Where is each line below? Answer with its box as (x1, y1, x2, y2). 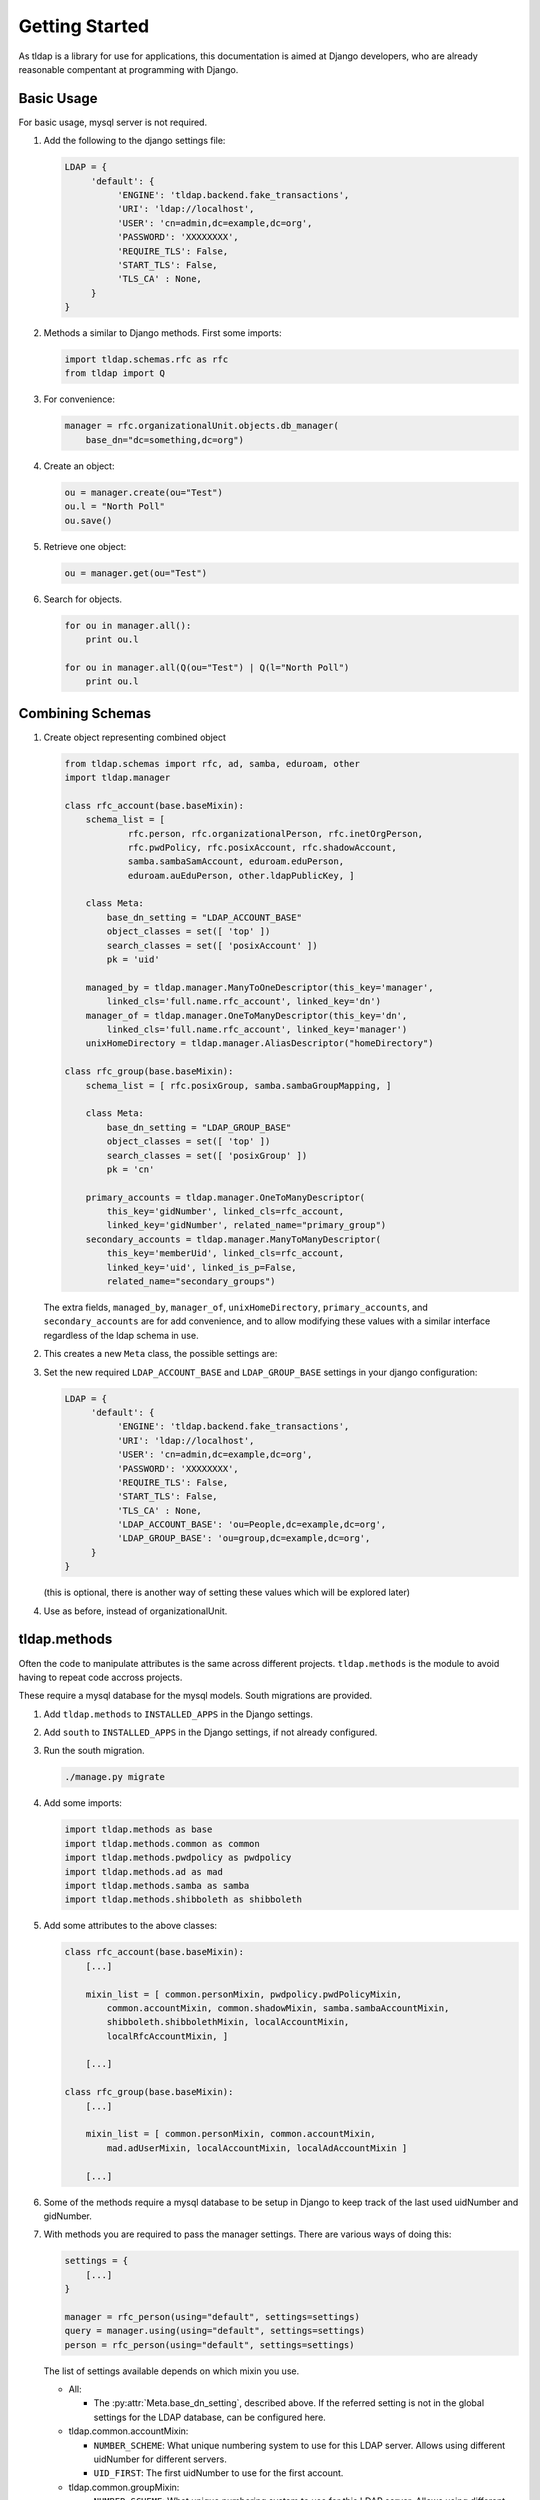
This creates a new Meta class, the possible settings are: (43, 1348, 278, 1360)
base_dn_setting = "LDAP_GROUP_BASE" (106, 1121, 292, 1133)
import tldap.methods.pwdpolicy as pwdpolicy (64, 1852, 292, 1864)
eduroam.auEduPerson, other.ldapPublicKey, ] (127, 870, 355, 881)
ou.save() (64, 515, 113, 526)
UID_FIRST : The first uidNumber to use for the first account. (93, 2467, 344, 2479)
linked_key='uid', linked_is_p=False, (106, 1261, 297, 1273)
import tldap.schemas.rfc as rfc (64, 354, 229, 365)
